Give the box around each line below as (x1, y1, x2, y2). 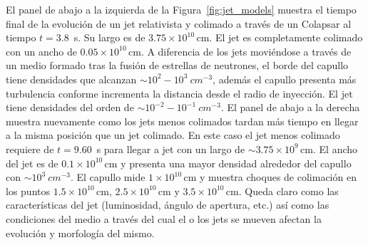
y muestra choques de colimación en (200, 170, 357, 184)
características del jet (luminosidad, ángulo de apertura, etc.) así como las (6, 197, 329, 212)
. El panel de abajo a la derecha (220, 100, 360, 115)
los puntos (6, 183, 50, 198)
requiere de (6, 141, 54, 156)
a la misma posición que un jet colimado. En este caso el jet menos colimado (6, 127, 340, 142)
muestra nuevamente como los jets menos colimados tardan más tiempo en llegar (6, 113, 359, 128)
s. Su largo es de (73, 30, 145, 45)
